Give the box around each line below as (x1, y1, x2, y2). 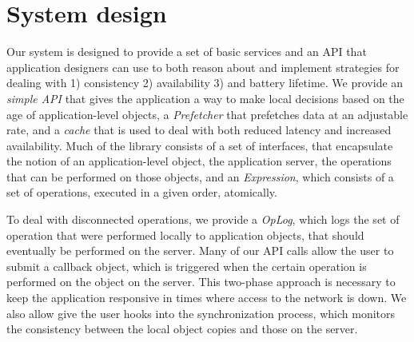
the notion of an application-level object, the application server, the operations (6, 153, 392, 169)
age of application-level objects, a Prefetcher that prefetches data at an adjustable (6, 105, 408, 122)
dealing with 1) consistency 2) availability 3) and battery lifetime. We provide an (6, 74, 404, 91)
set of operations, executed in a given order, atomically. (6, 184, 277, 201)
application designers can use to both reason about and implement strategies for (6, 58, 400, 75)
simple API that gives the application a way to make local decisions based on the (6, 89, 404, 106)
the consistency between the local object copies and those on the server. (6, 320, 358, 337)
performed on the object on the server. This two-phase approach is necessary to (6, 273, 396, 290)
